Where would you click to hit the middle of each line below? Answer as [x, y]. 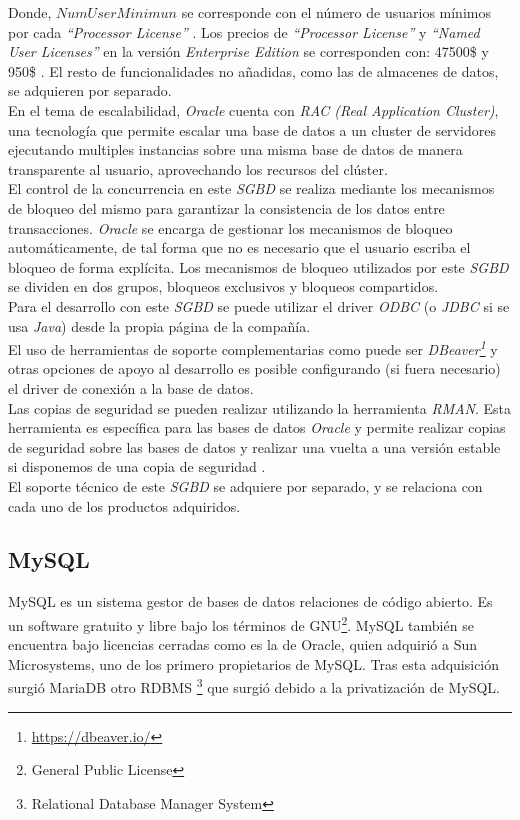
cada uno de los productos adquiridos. [124, 505]
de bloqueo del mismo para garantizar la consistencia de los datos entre [226, 207]
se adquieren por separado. [90, 90]
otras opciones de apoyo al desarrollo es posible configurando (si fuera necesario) [254, 368]
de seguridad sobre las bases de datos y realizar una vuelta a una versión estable [254, 446]
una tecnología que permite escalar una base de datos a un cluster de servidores [252, 129]
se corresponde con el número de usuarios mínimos [336, 12]
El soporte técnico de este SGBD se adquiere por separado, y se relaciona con [245, 485]
